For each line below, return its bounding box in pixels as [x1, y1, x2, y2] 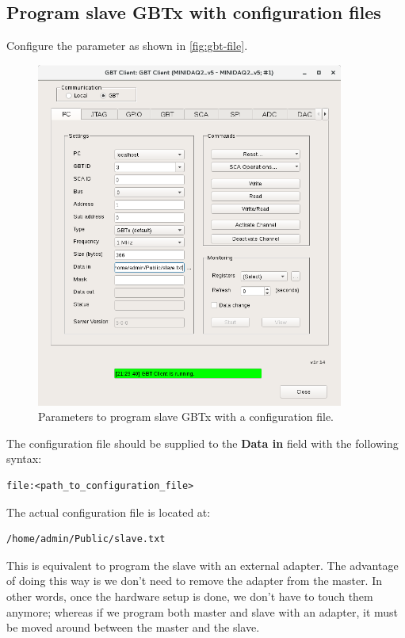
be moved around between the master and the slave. [6, 619, 260, 636]
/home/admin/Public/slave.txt [6, 533, 166, 545]
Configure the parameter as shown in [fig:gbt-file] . [6, 37, 248, 54]
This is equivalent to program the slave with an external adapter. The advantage [6, 556, 399, 573]
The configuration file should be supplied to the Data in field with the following [6, 434, 399, 451]
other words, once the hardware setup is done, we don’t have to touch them [6, 587, 373, 604]
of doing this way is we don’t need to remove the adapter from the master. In [6, 572, 383, 589]
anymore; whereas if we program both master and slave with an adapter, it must [6, 603, 399, 620]
